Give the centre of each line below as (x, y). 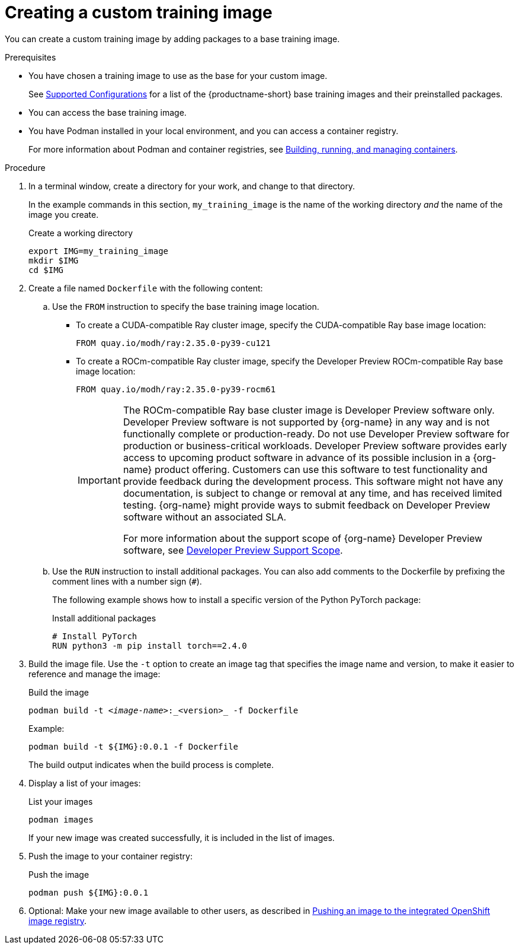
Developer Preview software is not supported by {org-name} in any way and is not (306, 422)
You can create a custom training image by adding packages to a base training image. (172, 39)
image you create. (64, 214)
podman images (61, 819)
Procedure (25, 167)
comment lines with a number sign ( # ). (127, 581)
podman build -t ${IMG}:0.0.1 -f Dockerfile (134, 746)
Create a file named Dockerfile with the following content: (146, 288)
